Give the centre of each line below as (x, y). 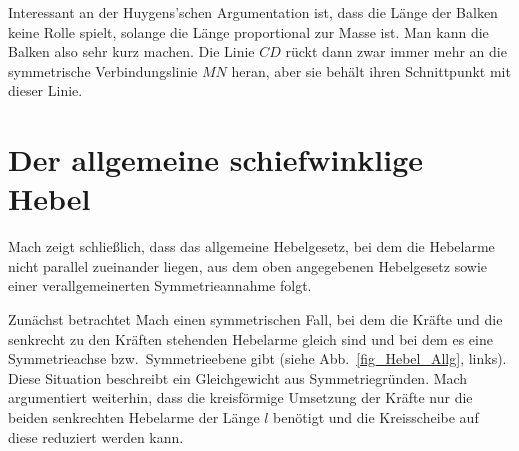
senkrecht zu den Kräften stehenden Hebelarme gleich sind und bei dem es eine (250, 338)
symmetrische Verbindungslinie (103, 70)
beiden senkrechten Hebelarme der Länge (134, 417)
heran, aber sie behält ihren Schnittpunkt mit (371, 70)
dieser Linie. (45, 90)
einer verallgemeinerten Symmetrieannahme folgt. (160, 285)
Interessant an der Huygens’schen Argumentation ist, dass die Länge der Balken (253, 12)
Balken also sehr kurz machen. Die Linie (131, 51)
